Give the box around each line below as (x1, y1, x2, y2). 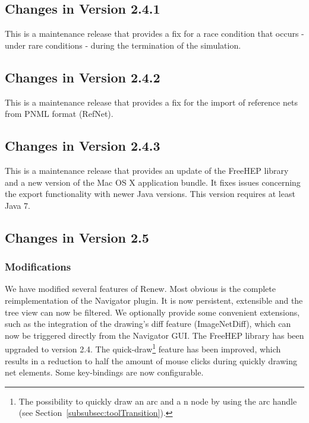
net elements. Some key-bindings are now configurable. (5, 366, 204, 379)
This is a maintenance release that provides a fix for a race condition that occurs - (5, 27, 304, 40)
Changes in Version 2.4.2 (5, 68, 160, 86)
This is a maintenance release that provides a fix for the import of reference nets (5, 96, 298, 108)
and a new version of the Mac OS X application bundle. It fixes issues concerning (5, 176, 301, 188)
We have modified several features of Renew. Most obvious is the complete (5, 282, 276, 295)
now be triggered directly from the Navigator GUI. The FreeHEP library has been (5, 329, 304, 341)
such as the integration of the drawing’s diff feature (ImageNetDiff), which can (5, 317, 291, 330)
